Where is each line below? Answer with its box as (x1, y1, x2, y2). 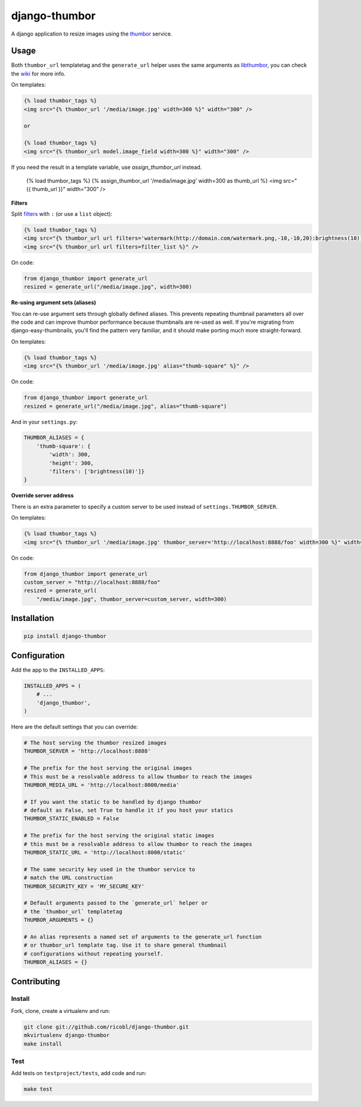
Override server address (11, 492, 74, 499)
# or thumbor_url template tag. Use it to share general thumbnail (23, 942, 227, 949)
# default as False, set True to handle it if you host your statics (23, 807, 233, 814)
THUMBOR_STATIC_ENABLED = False (23, 815, 120, 822)
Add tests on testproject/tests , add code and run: (11, 1070, 147, 1077)
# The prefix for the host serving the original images (23, 765, 193, 772)
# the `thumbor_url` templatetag (23, 908, 123, 915)
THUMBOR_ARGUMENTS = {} (23, 916, 94, 924)
